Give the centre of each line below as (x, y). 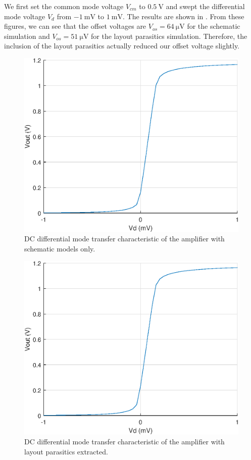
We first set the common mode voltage (64, 6)
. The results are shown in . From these (183, 16)
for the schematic (214, 26)
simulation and (27, 36)
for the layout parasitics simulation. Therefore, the (169, 36)
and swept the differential (205, 6)
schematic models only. (60, 249)
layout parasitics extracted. (66, 451)
